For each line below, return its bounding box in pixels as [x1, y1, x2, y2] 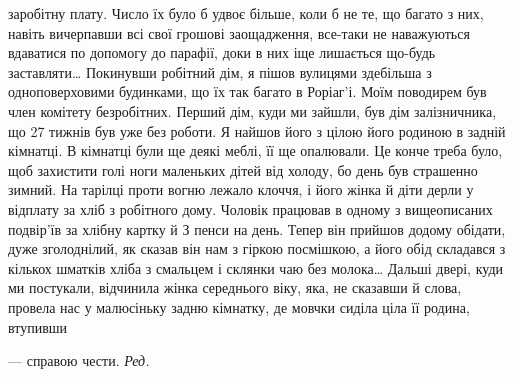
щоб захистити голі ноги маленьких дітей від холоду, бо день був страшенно [8, 159, 478, 180]
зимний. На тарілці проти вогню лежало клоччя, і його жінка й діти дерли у [8, 179, 474, 200]
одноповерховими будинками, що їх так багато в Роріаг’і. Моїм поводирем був [8, 81, 487, 102]
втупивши [8, 316, 68, 337]
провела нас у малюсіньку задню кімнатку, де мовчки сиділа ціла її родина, [8, 296, 470, 317]
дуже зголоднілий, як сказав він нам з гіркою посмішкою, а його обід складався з [8, 238, 506, 259]
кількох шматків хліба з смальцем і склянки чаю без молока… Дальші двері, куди [8, 257, 503, 278]
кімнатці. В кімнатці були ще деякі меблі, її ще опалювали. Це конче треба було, [8, 140, 503, 161]
